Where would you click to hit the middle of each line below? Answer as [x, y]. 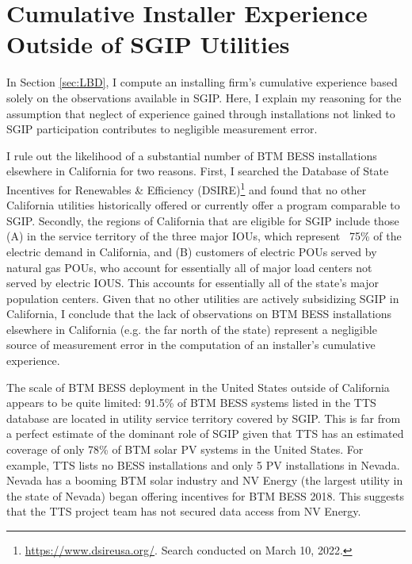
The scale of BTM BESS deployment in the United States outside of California [198, 387]
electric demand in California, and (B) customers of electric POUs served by [192, 251]
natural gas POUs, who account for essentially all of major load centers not [189, 267]
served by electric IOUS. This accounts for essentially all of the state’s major [193, 283]
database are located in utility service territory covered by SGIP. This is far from [204, 418]
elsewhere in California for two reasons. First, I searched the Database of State [198, 171]
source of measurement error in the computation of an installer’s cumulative [191, 345]
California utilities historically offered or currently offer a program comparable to [203, 205]
